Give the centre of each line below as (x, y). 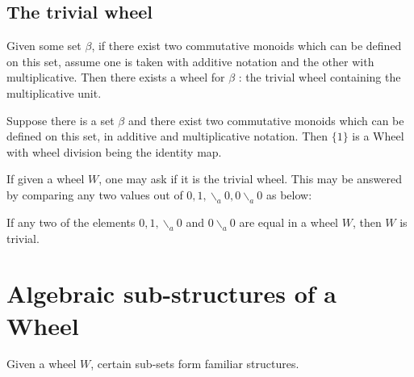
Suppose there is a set (61, 120)
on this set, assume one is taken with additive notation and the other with (190, 61)
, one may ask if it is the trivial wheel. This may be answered (250, 179)
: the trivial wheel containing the (320, 77)
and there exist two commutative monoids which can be (266, 120)
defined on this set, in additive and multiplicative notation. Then (167, 136)
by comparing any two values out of (95, 194)
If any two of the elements (71, 222)
